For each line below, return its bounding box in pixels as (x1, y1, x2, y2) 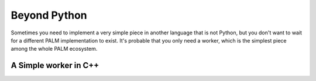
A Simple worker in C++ (11, 61, 99, 71)
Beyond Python (11, 9, 87, 22)
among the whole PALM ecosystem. (11, 45, 98, 52)
